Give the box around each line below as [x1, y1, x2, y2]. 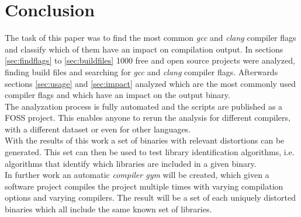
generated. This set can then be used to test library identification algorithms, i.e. [5, 146, 295, 158]
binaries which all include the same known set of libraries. [5, 203, 212, 215]
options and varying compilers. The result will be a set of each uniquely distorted [5, 191, 296, 204]
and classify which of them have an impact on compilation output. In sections [5, 43, 283, 55]
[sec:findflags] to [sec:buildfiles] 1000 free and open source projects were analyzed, [5, 54, 295, 66]
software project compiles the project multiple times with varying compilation [5, 180, 283, 192]
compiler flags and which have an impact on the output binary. [5, 89, 230, 101]
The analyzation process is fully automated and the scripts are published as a [5, 100, 283, 112]
